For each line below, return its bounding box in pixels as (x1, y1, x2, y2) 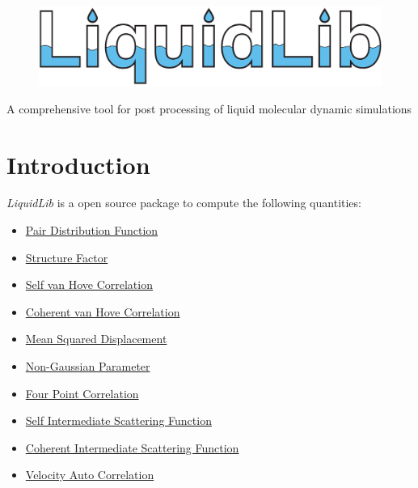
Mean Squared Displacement (25, 330, 167, 347)
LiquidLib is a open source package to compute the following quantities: (6, 194, 361, 211)
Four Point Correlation (25, 384, 139, 401)
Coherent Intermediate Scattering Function (25, 439, 239, 456)
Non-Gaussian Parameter (25, 358, 150, 374)
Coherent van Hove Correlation (25, 303, 180, 320)
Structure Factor (25, 248, 108, 265)
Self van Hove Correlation (25, 276, 153, 293)
